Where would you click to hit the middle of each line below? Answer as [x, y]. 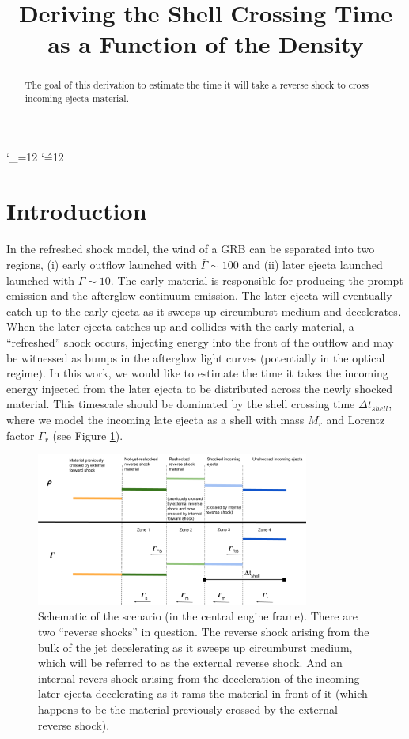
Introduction [77, 211]
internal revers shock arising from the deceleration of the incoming [199, 678]
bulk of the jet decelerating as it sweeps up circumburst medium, [195, 647]
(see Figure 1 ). [88, 435]
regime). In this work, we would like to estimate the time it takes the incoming [197, 373]
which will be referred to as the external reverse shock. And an [190, 663]
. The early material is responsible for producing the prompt [257, 280]
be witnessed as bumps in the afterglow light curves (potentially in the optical [196, 357]
